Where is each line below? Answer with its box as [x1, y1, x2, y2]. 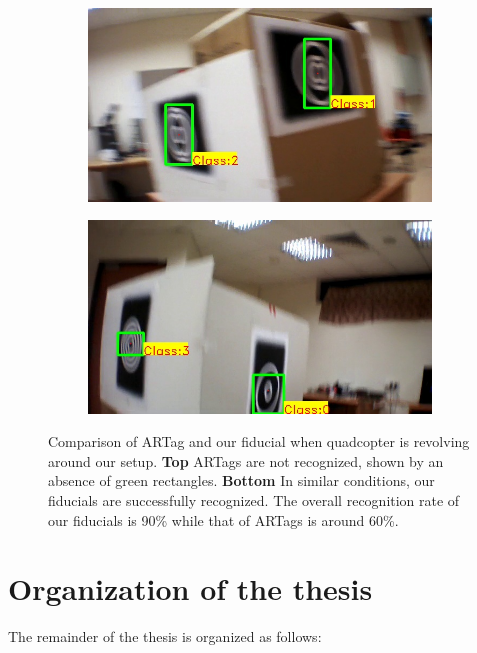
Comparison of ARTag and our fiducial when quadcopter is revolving [48, 431, 470, 452]
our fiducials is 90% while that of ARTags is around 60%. [48, 509, 399, 530]
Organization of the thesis [8, 568, 373, 609]
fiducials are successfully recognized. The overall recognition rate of [48, 489, 460, 510]
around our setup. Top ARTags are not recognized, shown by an [48, 450, 444, 471]
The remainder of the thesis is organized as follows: [8, 626, 322, 647]
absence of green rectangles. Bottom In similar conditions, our [48, 470, 435, 491]
